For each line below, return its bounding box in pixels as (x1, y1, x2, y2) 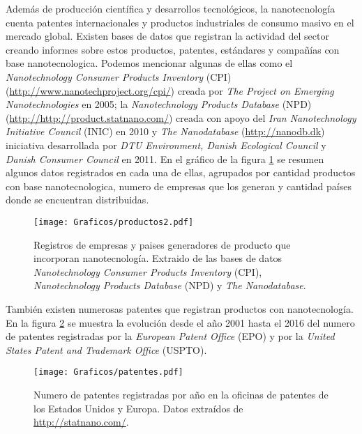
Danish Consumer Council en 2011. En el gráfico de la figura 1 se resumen (6, 151, 324, 166)
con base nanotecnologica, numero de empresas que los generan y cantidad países (6, 178, 352, 193)
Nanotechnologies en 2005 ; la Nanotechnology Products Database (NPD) (6, 97, 312, 111)
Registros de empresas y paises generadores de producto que (33, 237, 291, 251)
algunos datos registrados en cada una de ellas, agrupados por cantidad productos (6, 165, 356, 180)
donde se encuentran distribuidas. (6, 192, 149, 207)
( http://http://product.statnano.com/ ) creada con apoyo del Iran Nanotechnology (6, 110, 356, 125)
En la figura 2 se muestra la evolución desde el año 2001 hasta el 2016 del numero (6, 315, 355, 330)
